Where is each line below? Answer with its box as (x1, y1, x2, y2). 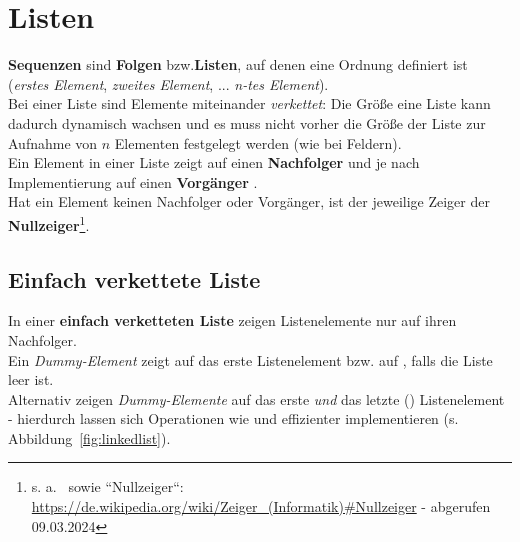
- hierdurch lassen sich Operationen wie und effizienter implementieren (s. (8, 408, 459, 429)
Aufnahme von (8, 132, 98, 153)
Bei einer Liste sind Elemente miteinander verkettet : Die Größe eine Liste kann (8, 93, 491, 114)
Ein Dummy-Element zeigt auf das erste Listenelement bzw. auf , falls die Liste (8, 349, 493, 370)
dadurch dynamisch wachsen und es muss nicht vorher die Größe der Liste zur (8, 112, 486, 133)
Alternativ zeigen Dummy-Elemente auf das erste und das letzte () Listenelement (8, 388, 505, 409)
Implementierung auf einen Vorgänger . (8, 171, 258, 192)
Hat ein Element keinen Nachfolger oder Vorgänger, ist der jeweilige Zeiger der (8, 191, 490, 212)
